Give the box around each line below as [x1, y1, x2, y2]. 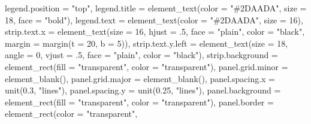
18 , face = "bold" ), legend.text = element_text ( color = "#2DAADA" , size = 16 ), [5, 13, 303, 26]
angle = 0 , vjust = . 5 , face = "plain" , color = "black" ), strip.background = [5, 49, 278, 61]
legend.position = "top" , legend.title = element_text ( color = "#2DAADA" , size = [5, 2, 307, 14]
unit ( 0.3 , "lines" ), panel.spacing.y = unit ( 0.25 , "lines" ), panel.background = [5, 84, 281, 96]
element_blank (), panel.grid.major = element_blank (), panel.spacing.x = [5, 72, 276, 84]
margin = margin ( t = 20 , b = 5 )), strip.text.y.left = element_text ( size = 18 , [5, 37, 288, 49]
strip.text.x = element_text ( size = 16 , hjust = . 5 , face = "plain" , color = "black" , [5, 25, 305, 38]
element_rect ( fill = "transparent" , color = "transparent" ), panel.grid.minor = [5, 60, 288, 72]
